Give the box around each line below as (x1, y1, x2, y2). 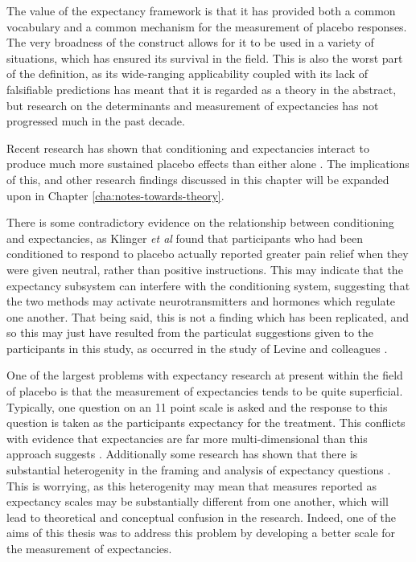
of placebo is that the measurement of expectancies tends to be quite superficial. (6, 383, 403, 400)
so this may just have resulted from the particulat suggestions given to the (6, 324, 374, 341)
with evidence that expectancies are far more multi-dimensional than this (6, 429, 368, 446)
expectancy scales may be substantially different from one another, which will (6, 493, 389, 510)
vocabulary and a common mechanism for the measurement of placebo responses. (6, 18, 407, 35)
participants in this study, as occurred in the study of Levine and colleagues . (6, 339, 388, 356)
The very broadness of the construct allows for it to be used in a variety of (6, 34, 374, 51)
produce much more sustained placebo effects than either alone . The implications (6, 155, 410, 172)
